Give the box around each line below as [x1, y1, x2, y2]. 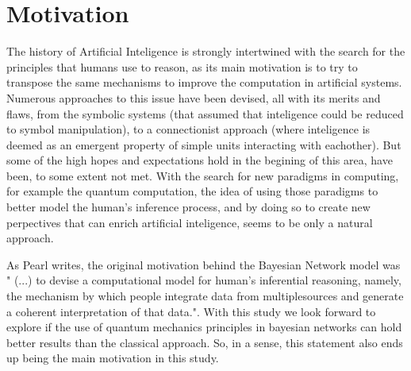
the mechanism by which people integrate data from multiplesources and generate [6, 288, 404, 304]
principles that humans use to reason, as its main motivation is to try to [6, 58, 358, 75]
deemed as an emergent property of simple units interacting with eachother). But [6, 136, 401, 153]
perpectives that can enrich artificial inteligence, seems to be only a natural [6, 214, 373, 230]
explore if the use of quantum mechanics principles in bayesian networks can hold [6, 319, 402, 335]
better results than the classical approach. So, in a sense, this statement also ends [6, 334, 403, 350]
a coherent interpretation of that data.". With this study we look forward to [6, 303, 376, 319]
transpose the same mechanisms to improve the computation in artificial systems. [6, 74, 402, 91]
